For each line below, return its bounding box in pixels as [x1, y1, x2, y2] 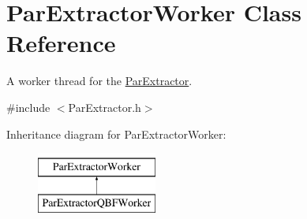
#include [6, 98, 51, 115]
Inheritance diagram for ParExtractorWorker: [6, 125, 227, 142]
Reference [6, 27, 116, 59]
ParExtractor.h [68, 98, 141, 115]
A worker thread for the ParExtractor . [6, 72, 193, 89]
